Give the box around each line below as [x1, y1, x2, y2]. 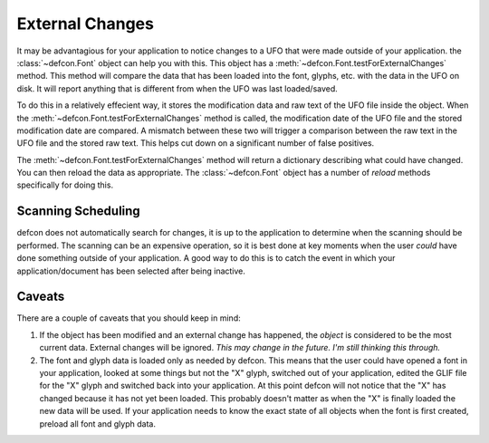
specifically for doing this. [16, 179, 113, 190]
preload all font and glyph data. [39, 418, 156, 429]
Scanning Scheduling [16, 204, 140, 219]
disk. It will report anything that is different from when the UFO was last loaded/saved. [16, 82, 339, 94]
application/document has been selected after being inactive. [16, 265, 246, 276]
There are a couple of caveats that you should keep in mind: [16, 313, 241, 323]
